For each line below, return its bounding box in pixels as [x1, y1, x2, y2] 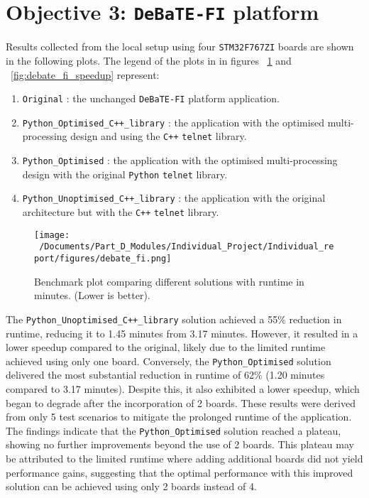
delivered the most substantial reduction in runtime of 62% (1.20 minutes [6, 367, 325, 382]
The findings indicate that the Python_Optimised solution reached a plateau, [6, 423, 341, 438]
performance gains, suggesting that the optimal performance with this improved [6, 465, 353, 480]
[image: [34, 229, 70, 240]
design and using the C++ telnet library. [70, 129, 247, 144]
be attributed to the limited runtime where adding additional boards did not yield [6, 450, 363, 465]
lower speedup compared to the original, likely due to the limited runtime [6, 340, 326, 354]
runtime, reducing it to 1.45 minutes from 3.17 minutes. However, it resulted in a [6, 325, 358, 340]
